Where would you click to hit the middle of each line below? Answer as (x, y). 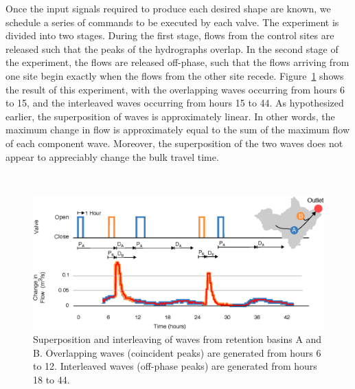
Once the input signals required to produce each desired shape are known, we (168, 8)
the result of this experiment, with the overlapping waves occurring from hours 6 (175, 89)
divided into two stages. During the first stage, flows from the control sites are (170, 35)
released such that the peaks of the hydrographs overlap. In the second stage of (172, 48)
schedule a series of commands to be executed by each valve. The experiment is (172, 22)
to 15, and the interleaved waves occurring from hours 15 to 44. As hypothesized (175, 103)
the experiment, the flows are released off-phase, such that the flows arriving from (177, 62)
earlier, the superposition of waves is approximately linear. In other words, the (170, 116)
